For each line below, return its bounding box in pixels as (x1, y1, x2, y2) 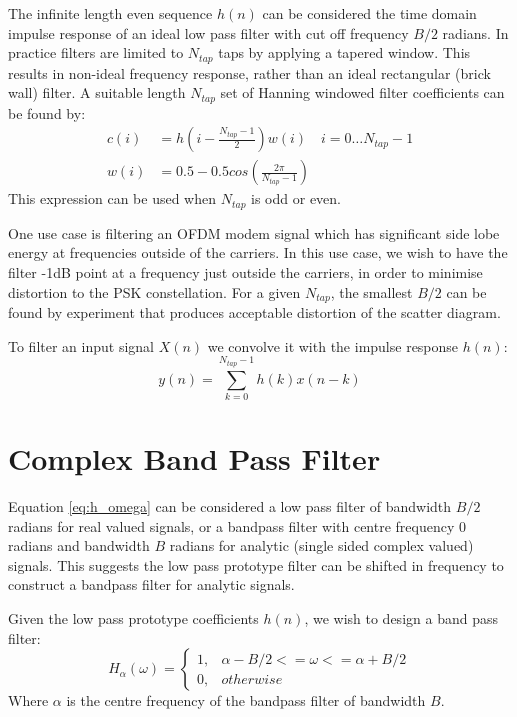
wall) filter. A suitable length (8, 82, 186, 103)
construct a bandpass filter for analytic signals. (8, 574, 295, 595)
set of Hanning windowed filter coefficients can (220, 82, 505, 103)
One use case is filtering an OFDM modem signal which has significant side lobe (8, 222, 500, 243)
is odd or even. (251, 188, 341, 209)
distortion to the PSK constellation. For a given (8, 281, 301, 302)
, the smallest (330, 281, 413, 302)
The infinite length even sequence (8, 3, 213, 23)
